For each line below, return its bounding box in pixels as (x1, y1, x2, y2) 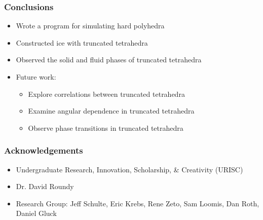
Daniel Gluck (16, 208, 57, 218)
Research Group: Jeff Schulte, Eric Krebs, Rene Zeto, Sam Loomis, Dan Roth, (16, 198, 259, 208)
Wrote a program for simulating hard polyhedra (16, 20, 165, 31)
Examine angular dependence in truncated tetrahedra (28, 105, 195, 116)
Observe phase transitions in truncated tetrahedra (28, 122, 183, 133)
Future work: (16, 71, 56, 82)
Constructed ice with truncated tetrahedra (16, 37, 148, 48)
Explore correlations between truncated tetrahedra (28, 88, 185, 99)
